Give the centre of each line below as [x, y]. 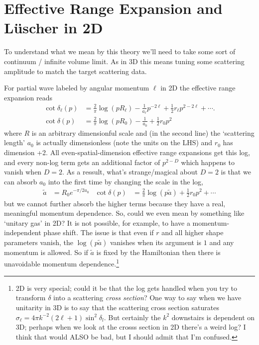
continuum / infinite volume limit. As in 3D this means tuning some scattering [124, 61]
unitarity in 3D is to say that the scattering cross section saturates [117, 307]
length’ [15, 142]
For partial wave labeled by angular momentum [77, 88]
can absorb [21, 181]
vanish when [23, 172]
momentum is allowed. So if [46, 252]
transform [31, 298]
